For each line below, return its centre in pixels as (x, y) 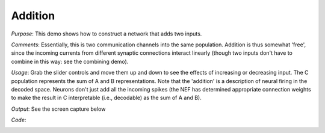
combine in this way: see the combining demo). (70, 61)
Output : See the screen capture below (58, 109)
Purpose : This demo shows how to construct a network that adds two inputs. (107, 34)
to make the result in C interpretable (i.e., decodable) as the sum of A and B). (106, 98)
